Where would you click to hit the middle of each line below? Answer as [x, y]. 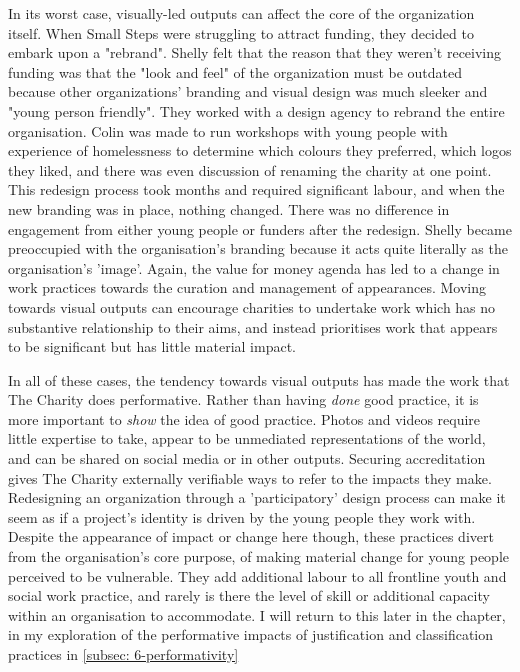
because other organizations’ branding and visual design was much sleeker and [248, 91]
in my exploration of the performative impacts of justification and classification [251, 634]
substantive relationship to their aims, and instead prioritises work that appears [253, 326]
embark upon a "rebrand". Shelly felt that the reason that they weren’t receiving [255, 52]
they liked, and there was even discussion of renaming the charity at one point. [250, 169]
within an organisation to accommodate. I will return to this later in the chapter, [257, 614]
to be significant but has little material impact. [152, 346]
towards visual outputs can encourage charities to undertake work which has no [252, 306]
